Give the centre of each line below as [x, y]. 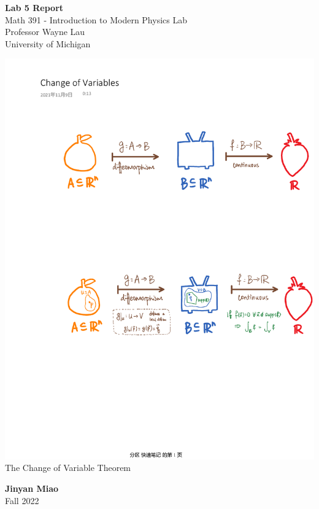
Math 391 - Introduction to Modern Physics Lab [96, 19]
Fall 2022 [22, 500]
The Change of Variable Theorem [68, 468]
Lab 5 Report [34, 7]
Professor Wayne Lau [45, 32]
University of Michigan [48, 43]
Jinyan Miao [32, 488]
